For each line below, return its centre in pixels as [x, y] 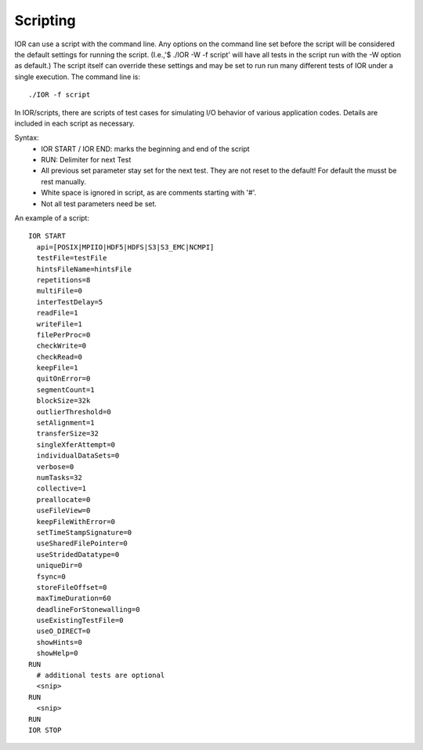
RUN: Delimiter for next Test [86, 160]
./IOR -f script [60, 95]
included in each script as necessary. [75, 123]
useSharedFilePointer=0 [82, 544]
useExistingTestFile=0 [80, 621]
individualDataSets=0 [78, 456]
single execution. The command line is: [78, 76]
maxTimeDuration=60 [74, 599]
